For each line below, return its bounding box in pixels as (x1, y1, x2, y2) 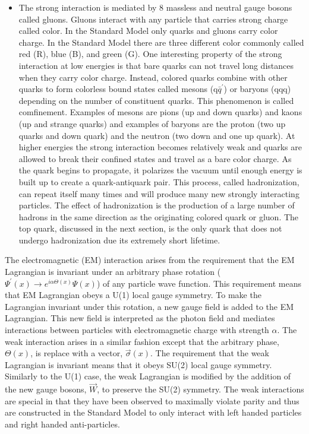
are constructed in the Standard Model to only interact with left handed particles (5, 406, 302, 419)
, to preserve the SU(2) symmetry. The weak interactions (97, 383, 304, 395)
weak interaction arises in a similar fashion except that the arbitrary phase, (5, 335, 279, 347)
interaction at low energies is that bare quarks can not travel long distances (18, 59, 294, 71)
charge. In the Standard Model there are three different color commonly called (18, 36, 304, 48)
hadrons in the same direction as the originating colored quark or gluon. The (18, 210, 299, 223)
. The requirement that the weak (150, 347, 269, 359)
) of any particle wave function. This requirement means (96, 277, 301, 289)
